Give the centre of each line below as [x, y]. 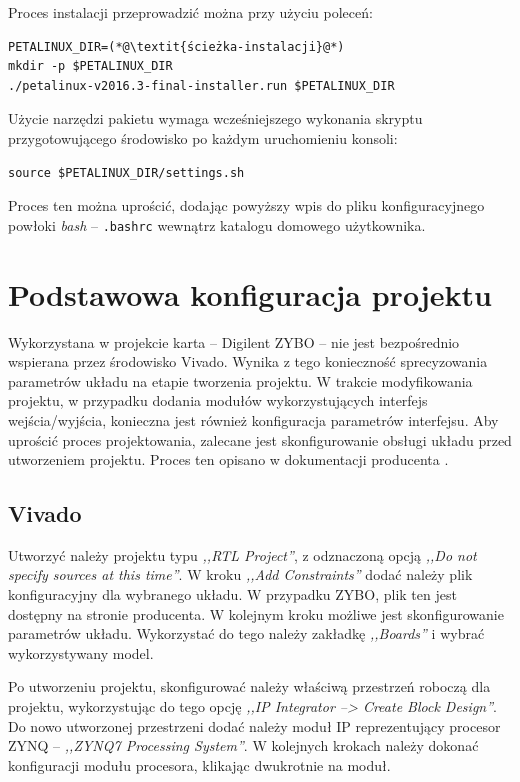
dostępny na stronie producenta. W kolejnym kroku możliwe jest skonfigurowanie [256, 613]
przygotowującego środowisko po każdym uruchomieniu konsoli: [203, 137]
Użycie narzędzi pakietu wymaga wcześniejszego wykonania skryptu [215, 118]
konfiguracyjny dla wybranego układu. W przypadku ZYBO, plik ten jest [232, 594]
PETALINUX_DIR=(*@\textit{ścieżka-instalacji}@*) [176, 46]
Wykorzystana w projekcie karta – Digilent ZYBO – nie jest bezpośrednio [234, 341]
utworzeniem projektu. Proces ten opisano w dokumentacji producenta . [228, 459]
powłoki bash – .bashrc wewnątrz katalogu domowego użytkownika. [217, 224]
